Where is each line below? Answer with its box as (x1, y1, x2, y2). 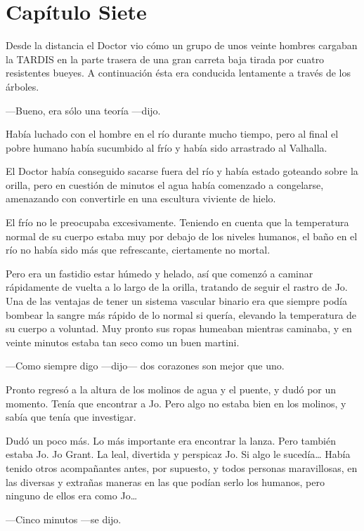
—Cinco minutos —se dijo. (6, 511, 122, 526)
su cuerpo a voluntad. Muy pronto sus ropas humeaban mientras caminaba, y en (6, 321, 352, 336)
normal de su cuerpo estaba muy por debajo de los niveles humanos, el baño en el (6, 228, 358, 243)
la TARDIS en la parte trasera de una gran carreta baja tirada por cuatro (6, 51, 325, 66)
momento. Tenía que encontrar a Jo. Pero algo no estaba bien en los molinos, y (6, 395, 346, 410)
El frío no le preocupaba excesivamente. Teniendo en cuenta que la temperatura (6, 215, 349, 230)
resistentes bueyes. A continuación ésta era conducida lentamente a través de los (6, 65, 351, 80)
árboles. (6, 79, 39, 93)
